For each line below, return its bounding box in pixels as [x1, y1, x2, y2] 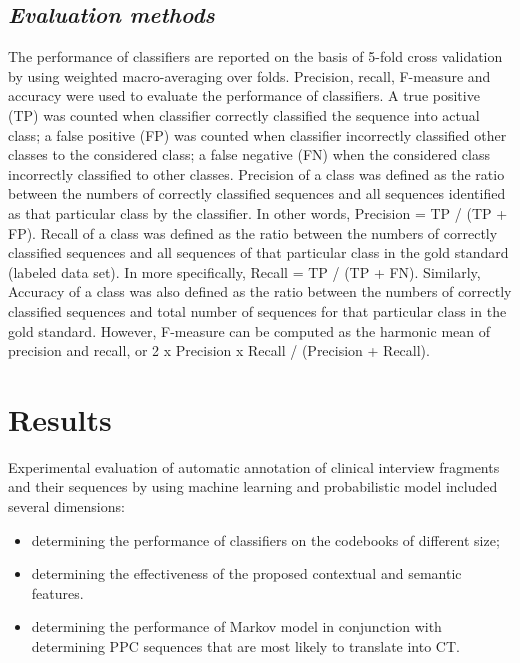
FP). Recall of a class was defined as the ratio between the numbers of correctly [8, 222, 498, 243]
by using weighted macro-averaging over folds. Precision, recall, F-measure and [8, 65, 491, 86]
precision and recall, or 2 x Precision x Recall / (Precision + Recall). [8, 340, 430, 361]
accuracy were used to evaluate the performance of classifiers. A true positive [8, 85, 480, 106]
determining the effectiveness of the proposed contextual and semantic [31, 563, 462, 584]
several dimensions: [8, 496, 125, 517]
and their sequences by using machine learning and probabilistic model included [8, 476, 498, 497]
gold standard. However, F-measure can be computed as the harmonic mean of [8, 320, 490, 341]
